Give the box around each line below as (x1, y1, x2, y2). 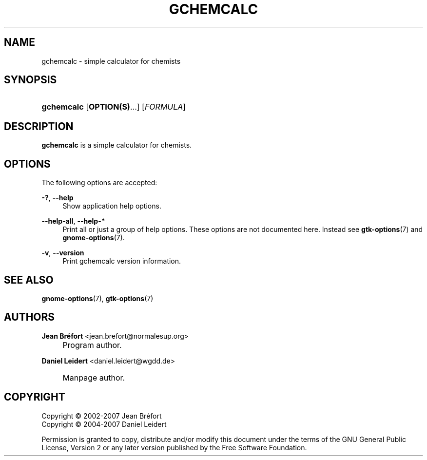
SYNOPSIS (4, 74, 57, 86)
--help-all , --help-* (41, 217, 105, 226)
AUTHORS (4, 311, 55, 324)
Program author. (62, 340, 122, 350)
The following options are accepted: (41, 178, 157, 187)
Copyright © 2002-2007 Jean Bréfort (41, 411, 162, 420)
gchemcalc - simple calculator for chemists (41, 57, 181, 65)
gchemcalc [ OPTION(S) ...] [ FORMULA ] (41, 102, 186, 112)
